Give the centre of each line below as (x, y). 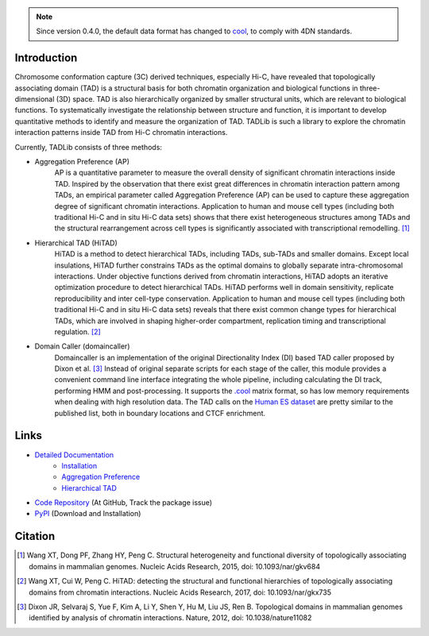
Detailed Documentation (74, 455)
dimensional (35, 99)
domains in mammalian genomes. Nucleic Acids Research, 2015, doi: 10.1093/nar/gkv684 (175, 566)
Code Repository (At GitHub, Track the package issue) (124, 503)
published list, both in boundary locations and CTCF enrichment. (160, 413)
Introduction (46, 58)
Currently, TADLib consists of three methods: (89, 147)
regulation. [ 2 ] (77, 331)
